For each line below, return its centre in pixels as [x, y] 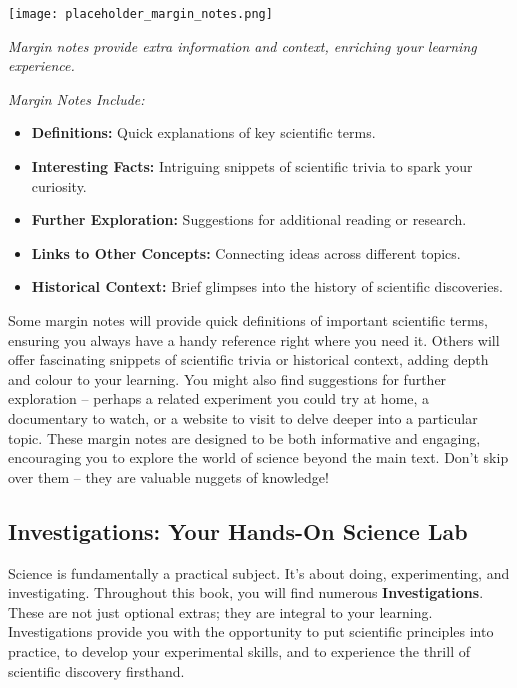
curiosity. [59, 185]
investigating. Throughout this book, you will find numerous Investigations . [246, 592]
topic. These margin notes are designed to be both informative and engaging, [244, 437]
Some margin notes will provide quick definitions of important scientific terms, [248, 320]
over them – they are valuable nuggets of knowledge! [168, 476]
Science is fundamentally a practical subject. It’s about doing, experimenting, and [259, 572]
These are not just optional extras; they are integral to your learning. [220, 611]
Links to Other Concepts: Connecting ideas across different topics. [246, 252]
